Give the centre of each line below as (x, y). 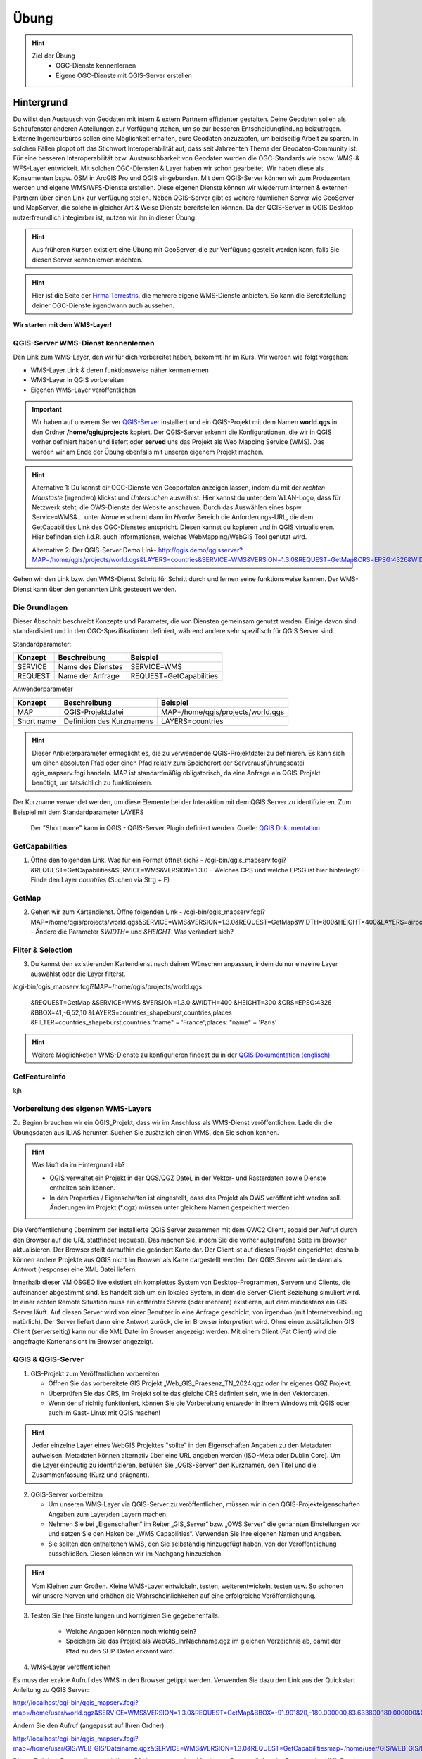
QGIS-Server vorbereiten (67, 1494)
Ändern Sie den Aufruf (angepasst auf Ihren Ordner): (90, 1726)
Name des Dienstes (90, 667)
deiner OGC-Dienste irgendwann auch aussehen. (103, 305)
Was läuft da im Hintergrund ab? (79, 1165)
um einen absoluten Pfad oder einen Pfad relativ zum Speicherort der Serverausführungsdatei (168, 763)
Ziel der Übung (53, 56)
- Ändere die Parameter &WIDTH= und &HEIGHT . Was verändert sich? (132, 932)
